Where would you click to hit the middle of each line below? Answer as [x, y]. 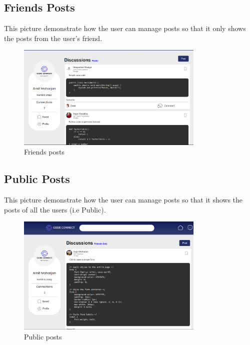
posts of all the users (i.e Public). [55, 209]
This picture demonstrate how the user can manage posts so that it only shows [125, 28]
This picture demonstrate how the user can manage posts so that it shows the [123, 199]
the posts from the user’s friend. [53, 38]
